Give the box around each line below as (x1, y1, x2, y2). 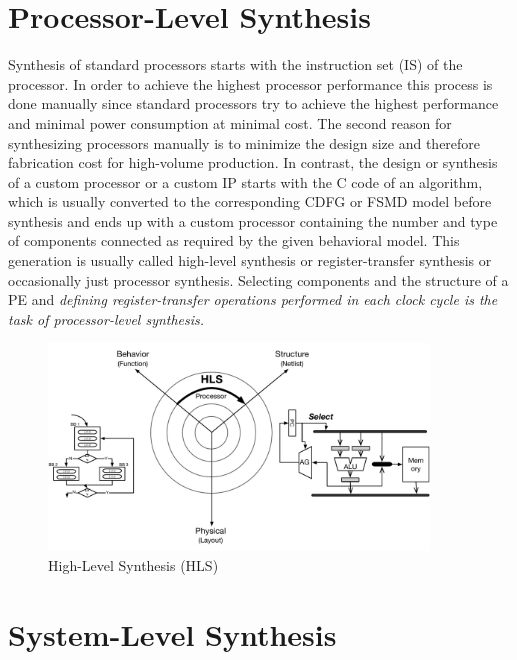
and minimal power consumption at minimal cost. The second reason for (8, 112, 452, 133)
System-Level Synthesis (8, 613, 337, 654)
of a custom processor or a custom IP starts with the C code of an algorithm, (8, 171, 483, 192)
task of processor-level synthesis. (8, 308, 205, 329)
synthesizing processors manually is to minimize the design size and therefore (8, 132, 481, 153)
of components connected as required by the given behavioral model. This (8, 230, 460, 251)
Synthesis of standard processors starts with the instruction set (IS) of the (8, 54, 463, 75)
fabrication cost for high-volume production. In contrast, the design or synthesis (8, 152, 498, 173)
